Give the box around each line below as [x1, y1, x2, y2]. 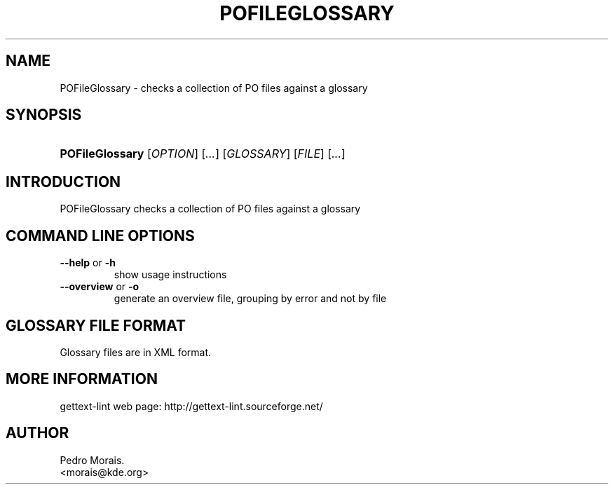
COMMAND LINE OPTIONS [6, 226, 195, 245]
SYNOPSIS [6, 106, 82, 124]
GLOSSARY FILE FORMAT [6, 316, 186, 334]
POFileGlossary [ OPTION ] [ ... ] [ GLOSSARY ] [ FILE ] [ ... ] [60, 147, 346, 161]
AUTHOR [6, 424, 69, 442]
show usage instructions [114, 268, 227, 281]
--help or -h [60, 257, 116, 269]
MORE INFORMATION [6, 370, 158, 388]
